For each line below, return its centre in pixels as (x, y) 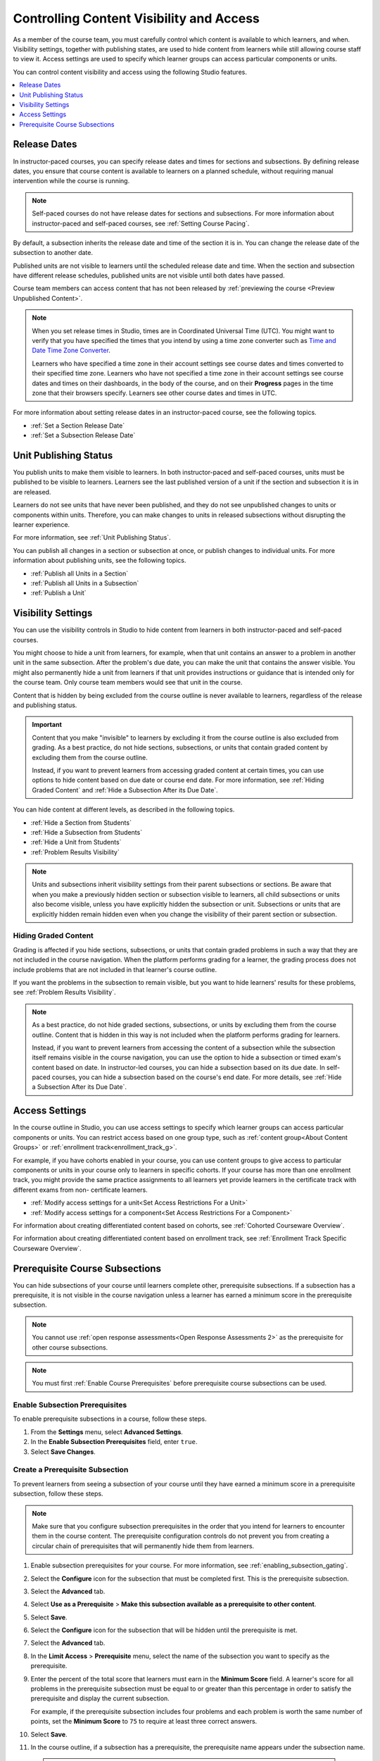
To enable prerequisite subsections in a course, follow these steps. (110, 1419)
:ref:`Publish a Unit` (59, 593)
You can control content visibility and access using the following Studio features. (130, 72)
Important (47, 725)
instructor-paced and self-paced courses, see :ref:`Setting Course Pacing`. (141, 223)
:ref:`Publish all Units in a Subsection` (85, 583)
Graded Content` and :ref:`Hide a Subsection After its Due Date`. (125, 790)
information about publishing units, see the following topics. (100, 561)
